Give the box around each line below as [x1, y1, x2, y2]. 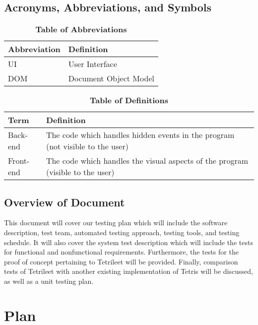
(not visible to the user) [46, 140, 129, 152]
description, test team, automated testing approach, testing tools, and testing [4, 227, 240, 237]
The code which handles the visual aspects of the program [46, 155, 248, 167]
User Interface [68, 58, 117, 70]
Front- [8, 155, 30, 167]
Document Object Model [68, 72, 154, 84]
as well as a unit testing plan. [4, 275, 94, 286]
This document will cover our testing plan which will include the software [4, 217, 228, 228]
